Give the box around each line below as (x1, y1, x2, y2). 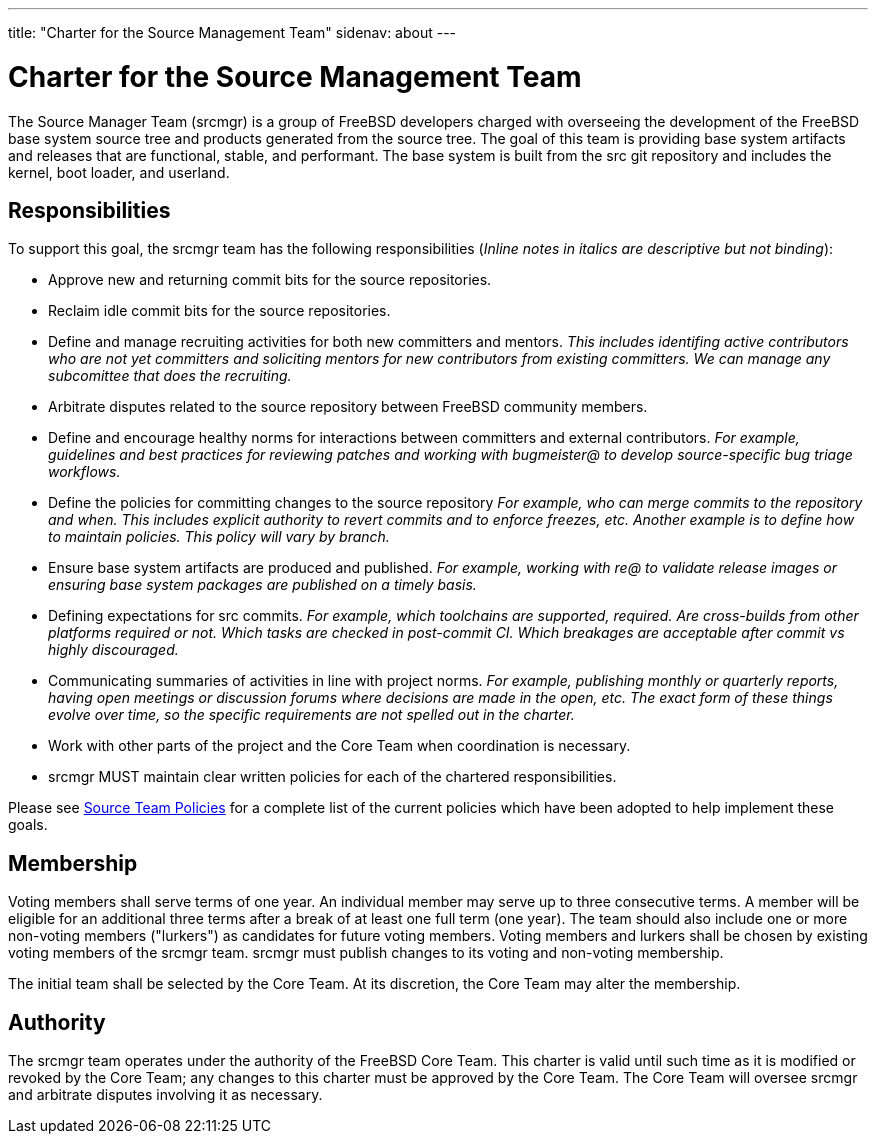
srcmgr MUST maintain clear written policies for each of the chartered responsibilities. (48, 768, 617, 786)
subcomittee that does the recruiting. (48, 367, 292, 385)
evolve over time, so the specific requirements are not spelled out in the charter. (48, 706, 575, 724)
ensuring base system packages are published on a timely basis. (48, 576, 477, 594)
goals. (8, 816, 48, 834)
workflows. (48, 463, 121, 481)
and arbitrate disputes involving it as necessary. (8, 1086, 323, 1104)
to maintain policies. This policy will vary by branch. (48, 528, 390, 546)
